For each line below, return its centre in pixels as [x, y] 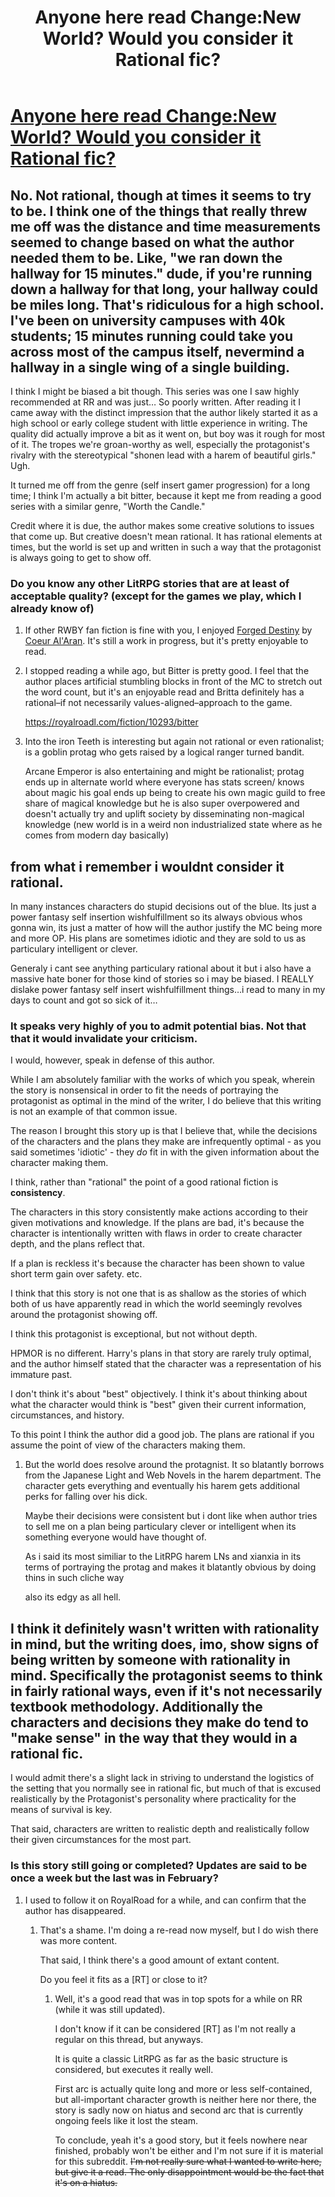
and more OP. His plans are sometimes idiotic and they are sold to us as [158, 938]
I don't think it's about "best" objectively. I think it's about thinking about [159, 1394]
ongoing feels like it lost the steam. [126, 2120]
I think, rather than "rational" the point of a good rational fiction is [144, 1182]
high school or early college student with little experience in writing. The [159, 423]
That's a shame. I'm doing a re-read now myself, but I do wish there [179, 1930]
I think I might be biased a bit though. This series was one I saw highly [155, 391]
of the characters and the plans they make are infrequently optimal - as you [166, 1142]
